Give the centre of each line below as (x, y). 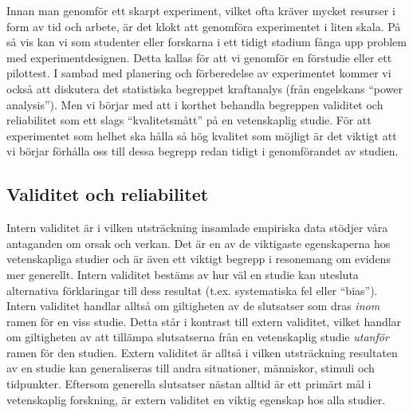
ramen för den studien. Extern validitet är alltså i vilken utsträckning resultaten (202, 352)
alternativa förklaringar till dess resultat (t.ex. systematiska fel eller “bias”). (192, 290)
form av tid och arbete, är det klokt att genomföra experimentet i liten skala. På (204, 26)
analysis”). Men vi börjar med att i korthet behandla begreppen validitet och (195, 104)
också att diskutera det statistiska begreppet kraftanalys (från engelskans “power (205, 88)
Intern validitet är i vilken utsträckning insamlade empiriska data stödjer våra (197, 228)
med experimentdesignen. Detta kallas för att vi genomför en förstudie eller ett (199, 57)
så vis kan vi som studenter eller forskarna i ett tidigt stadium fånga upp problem (206, 42)
